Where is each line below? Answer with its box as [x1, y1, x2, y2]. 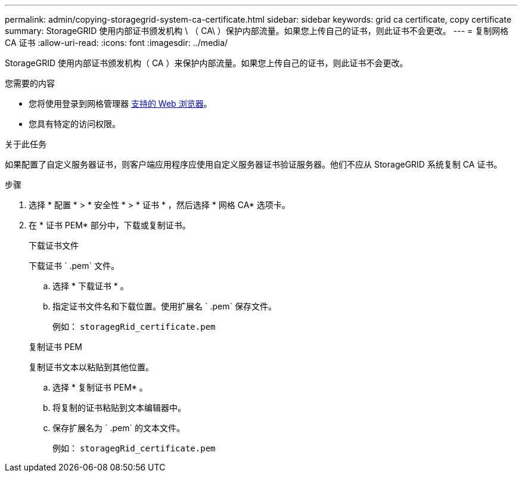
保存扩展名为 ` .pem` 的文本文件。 [52, 423, 185, 433]
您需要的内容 [5, 78, 55, 88]
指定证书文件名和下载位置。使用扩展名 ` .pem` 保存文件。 [52, 301, 276, 311]
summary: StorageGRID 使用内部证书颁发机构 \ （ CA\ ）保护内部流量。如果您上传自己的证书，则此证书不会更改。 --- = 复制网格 [5, 26, 509, 36]
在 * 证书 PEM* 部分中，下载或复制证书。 [29, 220, 191, 230]
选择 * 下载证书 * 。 [52, 281, 129, 291]
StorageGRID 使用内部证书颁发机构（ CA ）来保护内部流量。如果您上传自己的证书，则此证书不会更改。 [5, 58, 408, 68]
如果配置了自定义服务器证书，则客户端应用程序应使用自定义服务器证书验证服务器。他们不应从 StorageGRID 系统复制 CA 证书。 [5, 159, 502, 169]
